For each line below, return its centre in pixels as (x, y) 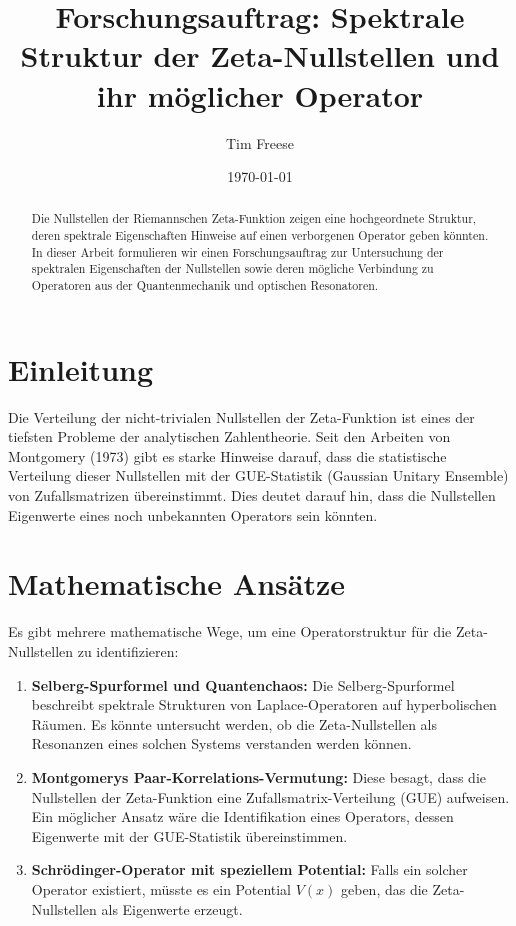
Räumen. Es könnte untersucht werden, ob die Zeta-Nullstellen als (234, 723)
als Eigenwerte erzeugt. (172, 908)
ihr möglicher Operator (260, 94)
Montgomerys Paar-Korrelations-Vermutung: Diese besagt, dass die (258, 776)
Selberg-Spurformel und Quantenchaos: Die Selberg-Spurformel (243, 684)
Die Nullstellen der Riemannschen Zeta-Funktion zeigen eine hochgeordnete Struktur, (254, 218)
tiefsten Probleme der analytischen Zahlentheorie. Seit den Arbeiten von (229, 436)
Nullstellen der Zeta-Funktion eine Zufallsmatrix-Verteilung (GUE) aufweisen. (270, 796)
